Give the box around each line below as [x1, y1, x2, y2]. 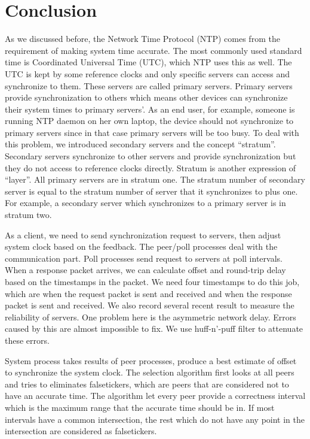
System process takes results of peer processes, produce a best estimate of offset [5, 354, 297, 367]
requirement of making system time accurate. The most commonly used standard [5, 44, 302, 56]
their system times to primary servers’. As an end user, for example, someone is [5, 102, 295, 115]
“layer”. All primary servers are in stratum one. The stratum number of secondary [5, 173, 305, 186]
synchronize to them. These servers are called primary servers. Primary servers [5, 79, 293, 92]
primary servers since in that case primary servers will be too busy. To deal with [5, 126, 299, 138]
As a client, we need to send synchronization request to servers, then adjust [5, 228, 281, 241]
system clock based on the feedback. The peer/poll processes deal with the [5, 240, 278, 253]
